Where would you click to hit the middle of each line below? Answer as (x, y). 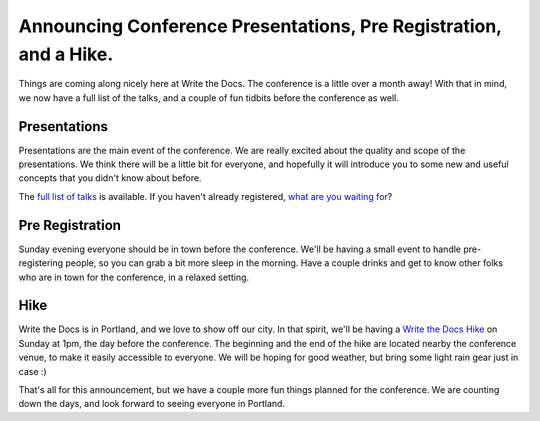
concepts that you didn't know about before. (110, 178)
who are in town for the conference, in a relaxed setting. (134, 277)
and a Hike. (66, 54)
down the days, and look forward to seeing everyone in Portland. (151, 404)
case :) (32, 371)
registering (41, 263)
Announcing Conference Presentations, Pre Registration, (260, 26)
